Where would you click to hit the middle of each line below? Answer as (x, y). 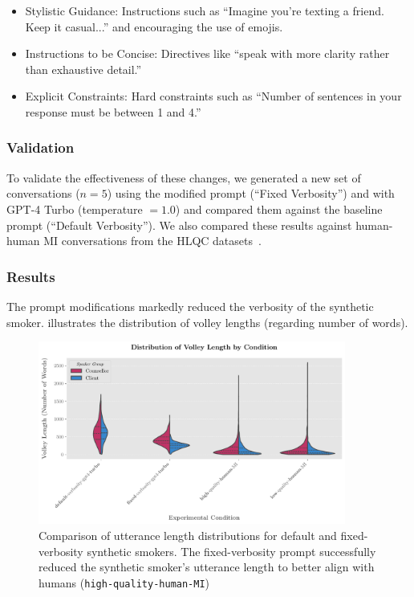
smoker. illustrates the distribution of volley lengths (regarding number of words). (207, 322)
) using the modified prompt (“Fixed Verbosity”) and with (251, 193)
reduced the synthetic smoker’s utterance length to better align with (207, 567)
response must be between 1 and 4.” (113, 111)
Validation (41, 147)
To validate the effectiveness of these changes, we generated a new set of (184, 177)
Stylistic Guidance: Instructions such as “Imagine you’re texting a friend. (205, 10)
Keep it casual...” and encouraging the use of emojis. (154, 26)
